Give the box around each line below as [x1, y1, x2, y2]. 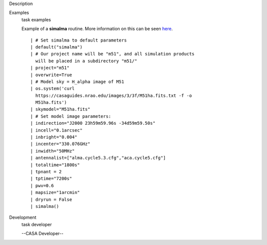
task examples [21, 16, 51, 22]
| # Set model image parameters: [30, 113, 111, 119]
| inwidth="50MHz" [30, 148, 75, 153]
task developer [21, 221, 52, 227]
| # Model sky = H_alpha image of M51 [30, 79, 125, 84]
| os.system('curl [30, 86, 75, 92]
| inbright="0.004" [30, 134, 78, 140]
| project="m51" [30, 65, 70, 71]
